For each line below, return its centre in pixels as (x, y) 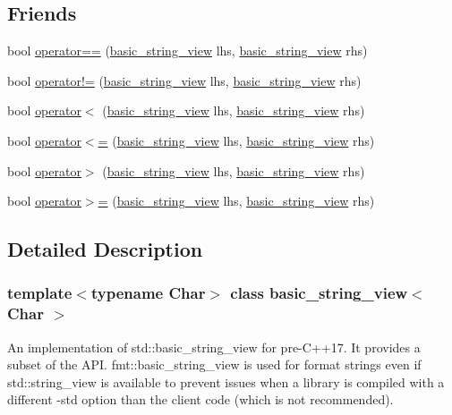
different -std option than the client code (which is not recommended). (200, 399)
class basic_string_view (319, 293)
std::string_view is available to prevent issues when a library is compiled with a (226, 381)
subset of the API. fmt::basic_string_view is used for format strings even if (214, 364)
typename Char (148, 293)
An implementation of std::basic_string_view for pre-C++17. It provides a (214, 347)
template (40, 293)
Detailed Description (105, 249)
